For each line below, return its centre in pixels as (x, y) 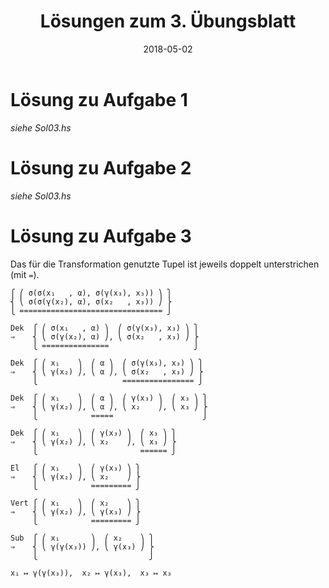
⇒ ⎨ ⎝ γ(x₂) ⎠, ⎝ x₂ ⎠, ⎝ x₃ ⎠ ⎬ (93, 441)
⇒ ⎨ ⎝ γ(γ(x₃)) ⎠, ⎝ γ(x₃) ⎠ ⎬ (82, 546)
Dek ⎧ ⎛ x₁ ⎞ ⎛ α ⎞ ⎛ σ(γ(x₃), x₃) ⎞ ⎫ (106, 363)
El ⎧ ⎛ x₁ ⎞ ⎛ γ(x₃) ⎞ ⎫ (75, 468)
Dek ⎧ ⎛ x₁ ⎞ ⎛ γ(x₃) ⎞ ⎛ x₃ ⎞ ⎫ (93, 433)
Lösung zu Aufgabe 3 (101, 236)
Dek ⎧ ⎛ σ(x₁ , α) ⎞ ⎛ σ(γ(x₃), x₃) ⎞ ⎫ (104, 328)
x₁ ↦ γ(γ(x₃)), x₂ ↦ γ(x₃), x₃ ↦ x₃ (91, 573)
